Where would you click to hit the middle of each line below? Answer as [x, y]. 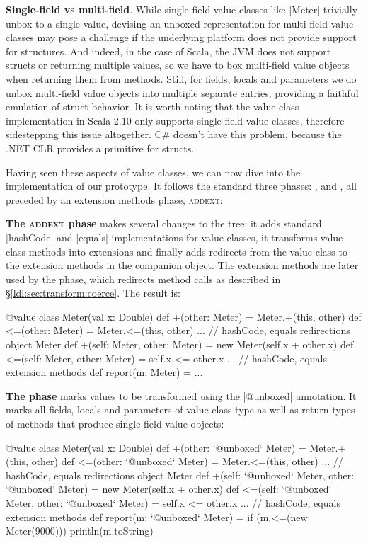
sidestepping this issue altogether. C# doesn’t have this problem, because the [174, 134]
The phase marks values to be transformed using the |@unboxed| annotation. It [181, 395]
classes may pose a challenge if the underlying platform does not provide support [181, 37]
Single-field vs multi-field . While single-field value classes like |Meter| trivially [182, 9]
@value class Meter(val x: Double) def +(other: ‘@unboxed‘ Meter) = [156, 447]
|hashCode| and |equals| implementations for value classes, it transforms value [174, 237]
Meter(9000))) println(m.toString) [80, 531]
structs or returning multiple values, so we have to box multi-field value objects [178, 65]
